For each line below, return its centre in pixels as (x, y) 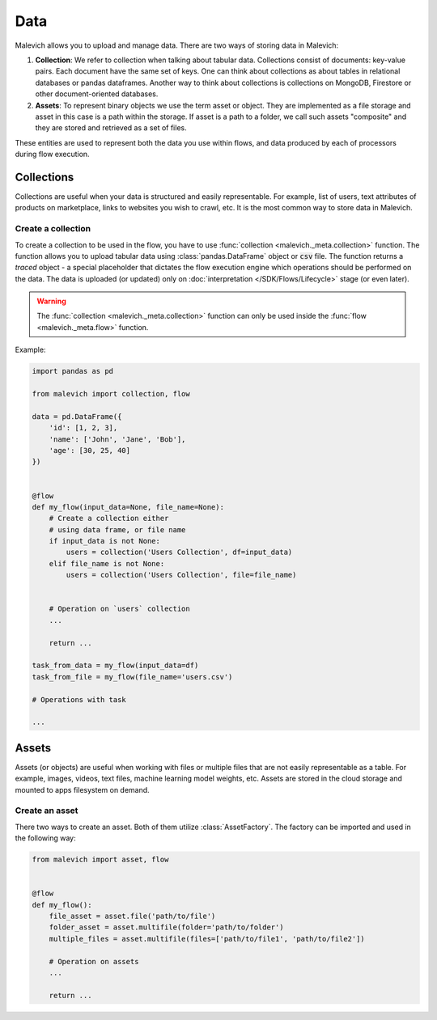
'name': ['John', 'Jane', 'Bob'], (117, 439)
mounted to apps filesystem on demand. (82, 789)
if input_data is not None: (105, 541)
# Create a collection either (109, 518)
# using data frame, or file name (117, 529)
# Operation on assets (94, 961)
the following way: (45, 838)
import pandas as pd (72, 371)
